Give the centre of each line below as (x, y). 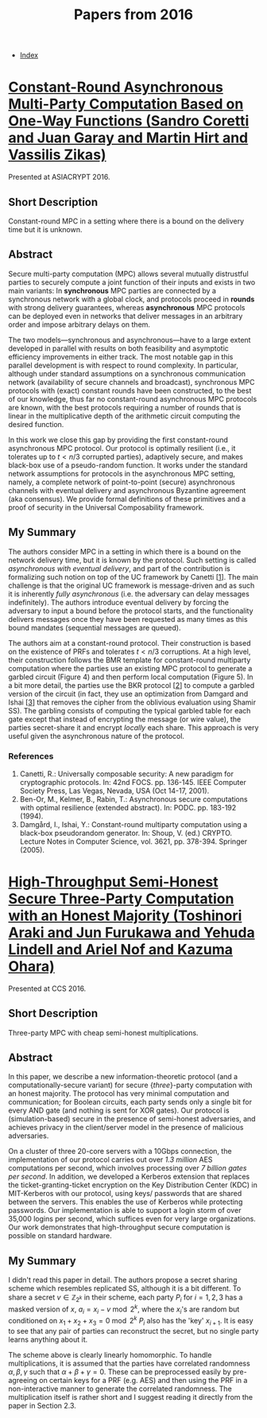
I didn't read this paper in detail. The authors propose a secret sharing (123, 1280)
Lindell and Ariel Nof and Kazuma (120, 950)
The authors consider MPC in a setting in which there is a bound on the (125, 551)
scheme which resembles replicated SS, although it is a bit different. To (125, 1288)
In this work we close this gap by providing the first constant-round (118, 440)
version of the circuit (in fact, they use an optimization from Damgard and (128, 693)
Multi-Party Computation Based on (126, 104)
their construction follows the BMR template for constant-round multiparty (130, 660)
